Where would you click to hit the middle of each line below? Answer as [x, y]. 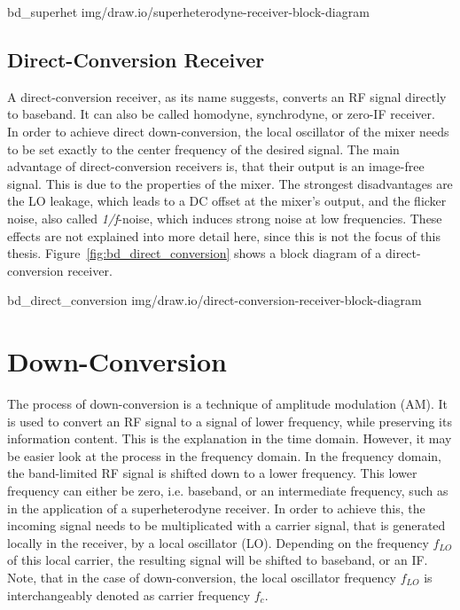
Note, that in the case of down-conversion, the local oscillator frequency [202, 577]
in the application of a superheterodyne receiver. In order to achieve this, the [216, 508]
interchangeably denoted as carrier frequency [129, 594]
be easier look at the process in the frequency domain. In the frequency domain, [224, 455]
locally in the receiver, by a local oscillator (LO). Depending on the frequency [218, 542]
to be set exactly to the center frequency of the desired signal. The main [203, 149]
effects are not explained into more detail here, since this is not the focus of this [224, 235]
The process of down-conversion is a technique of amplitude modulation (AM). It [227, 404]
